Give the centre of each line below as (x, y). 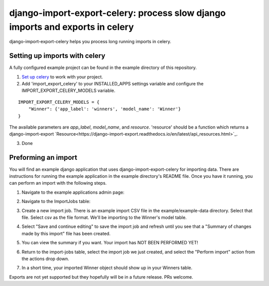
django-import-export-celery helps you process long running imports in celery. (90, 42)
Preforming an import (43, 157)
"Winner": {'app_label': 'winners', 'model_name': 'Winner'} (105, 109)
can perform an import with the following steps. (58, 183)
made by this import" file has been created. (66, 233)
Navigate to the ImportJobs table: (56, 202)
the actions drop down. (45, 259)
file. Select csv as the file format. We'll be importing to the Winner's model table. (104, 217)
